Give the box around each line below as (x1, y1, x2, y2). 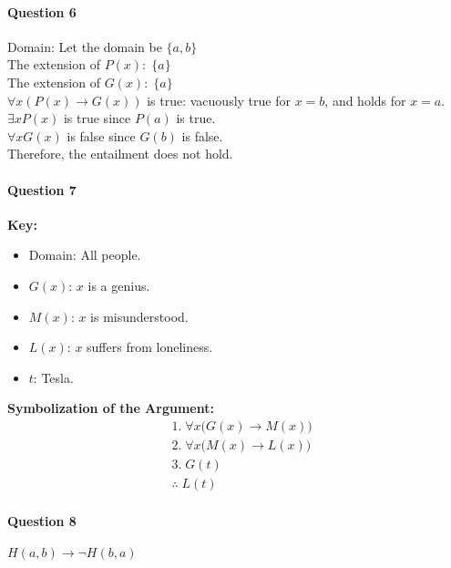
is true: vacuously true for (147, 90, 291, 109)
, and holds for (324, 90, 406, 109)
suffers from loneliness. (87, 337, 213, 356)
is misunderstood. (90, 306, 189, 325)
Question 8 (7, 511, 77, 530)
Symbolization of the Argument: (7, 398, 214, 418)
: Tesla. (33, 367, 74, 387)
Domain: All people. (28, 245, 141, 264)
